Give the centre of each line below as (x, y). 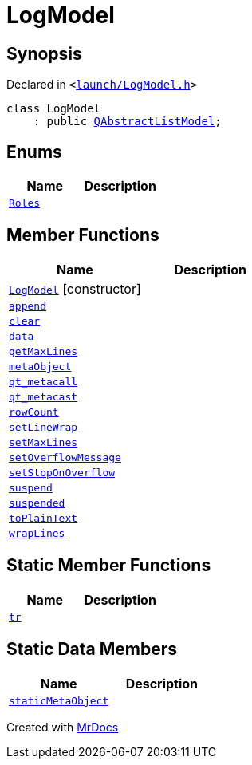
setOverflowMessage (65, 457)
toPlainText (43, 518)
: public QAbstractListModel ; (127, 122)
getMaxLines (43, 351)
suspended (37, 503)
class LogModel (54, 109)
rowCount (34, 412)
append (28, 306)
